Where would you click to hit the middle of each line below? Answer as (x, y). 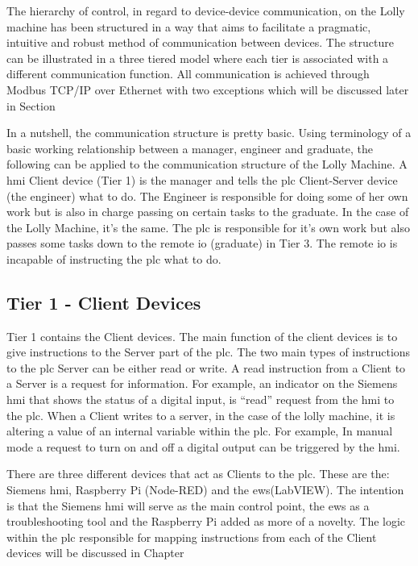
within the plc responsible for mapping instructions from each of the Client (192, 537)
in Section (31, 105)
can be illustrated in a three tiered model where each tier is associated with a (198, 58)
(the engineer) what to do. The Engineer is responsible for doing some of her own (207, 196)
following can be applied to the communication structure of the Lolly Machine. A (207, 164)
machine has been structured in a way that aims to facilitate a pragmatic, (189, 26)
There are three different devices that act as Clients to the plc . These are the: (198, 474)
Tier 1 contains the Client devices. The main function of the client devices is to (202, 336)
